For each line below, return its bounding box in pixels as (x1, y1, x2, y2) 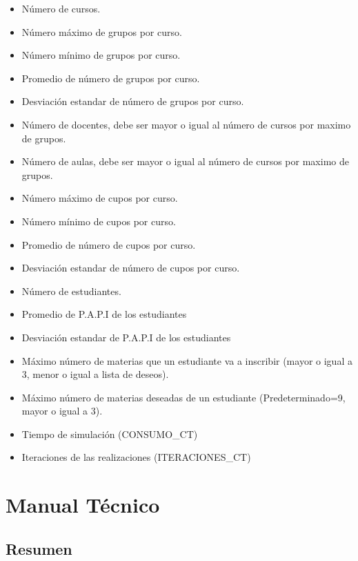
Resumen (6, 538, 72, 559)
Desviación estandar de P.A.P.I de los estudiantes (21, 330, 231, 344)
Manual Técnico (6, 491, 160, 519)
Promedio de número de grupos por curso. (21, 70, 200, 85)
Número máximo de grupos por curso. (21, 24, 182, 39)
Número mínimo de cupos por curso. (21, 213, 176, 228)
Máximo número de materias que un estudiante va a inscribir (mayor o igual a (21, 353, 352, 368)
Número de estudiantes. (21, 283, 121, 298)
